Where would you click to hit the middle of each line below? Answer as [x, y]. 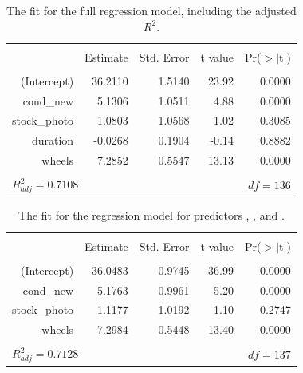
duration [53, 140]
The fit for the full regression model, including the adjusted [151, 10]
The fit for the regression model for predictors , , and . [151, 215]
